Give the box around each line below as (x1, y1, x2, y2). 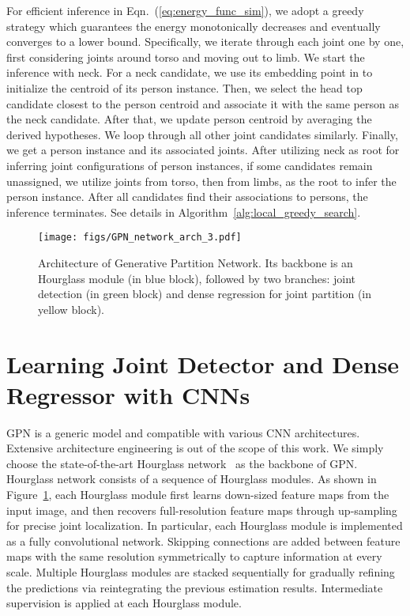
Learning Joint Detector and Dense (6, 347, 400, 380)
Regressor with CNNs (6, 378, 250, 410)
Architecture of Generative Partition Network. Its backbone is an (38, 254, 353, 270)
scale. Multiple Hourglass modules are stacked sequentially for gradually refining (6, 564, 395, 580)
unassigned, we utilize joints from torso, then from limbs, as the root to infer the (6, 172, 397, 189)
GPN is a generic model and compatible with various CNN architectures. (6, 424, 360, 440)
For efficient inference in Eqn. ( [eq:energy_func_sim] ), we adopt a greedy (6, 2, 364, 18)
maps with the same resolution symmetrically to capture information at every (6, 548, 382, 565)
